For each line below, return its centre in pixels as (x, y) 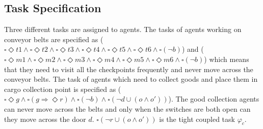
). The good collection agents (214, 99)
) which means (227, 59)
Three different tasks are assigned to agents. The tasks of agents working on (123, 29)
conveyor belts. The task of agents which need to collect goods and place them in (131, 79)
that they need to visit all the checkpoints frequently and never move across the (129, 69)
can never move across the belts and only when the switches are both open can (127, 108)
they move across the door (45, 119)
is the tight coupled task (197, 119)
